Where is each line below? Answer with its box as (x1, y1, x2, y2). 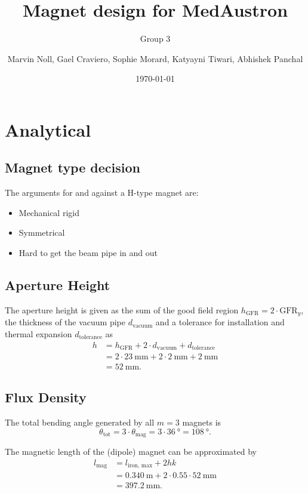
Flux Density (5, 388, 87, 406)
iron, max (127, 463, 153, 469)
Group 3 (140, 32, 171, 45)
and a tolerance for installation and (155, 316, 285, 328)
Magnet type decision (5, 158, 140, 177)
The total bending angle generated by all (5, 416, 155, 429)
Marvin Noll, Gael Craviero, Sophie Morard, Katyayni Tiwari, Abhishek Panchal (7, 52, 303, 64)
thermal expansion (5, 327, 72, 340)
